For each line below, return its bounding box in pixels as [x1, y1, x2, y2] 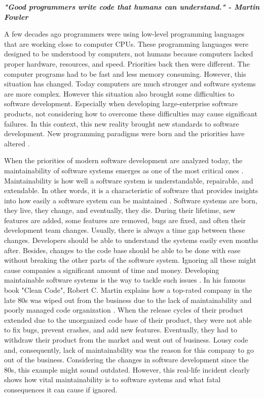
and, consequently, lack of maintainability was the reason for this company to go [4, 344, 254, 355]
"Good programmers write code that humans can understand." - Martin [4, 2, 260, 12]
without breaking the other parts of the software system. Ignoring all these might [4, 255, 256, 265]
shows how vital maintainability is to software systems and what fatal [4, 374, 221, 385]
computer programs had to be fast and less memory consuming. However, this [4, 68, 246, 79]
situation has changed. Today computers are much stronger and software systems [4, 78, 256, 89]
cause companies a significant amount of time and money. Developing [4, 264, 219, 275]
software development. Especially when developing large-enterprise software [4, 98, 238, 109]
